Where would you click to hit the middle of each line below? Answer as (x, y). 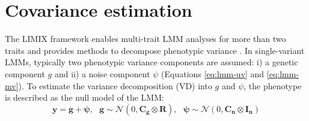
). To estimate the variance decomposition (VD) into (115, 85)
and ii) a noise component (102, 73)
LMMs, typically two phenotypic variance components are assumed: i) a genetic (151, 62)
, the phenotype (273, 85)
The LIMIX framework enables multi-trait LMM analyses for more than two (145, 39)
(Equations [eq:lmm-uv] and (213, 73)
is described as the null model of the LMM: (84, 97)
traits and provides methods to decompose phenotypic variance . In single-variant (155, 50)
